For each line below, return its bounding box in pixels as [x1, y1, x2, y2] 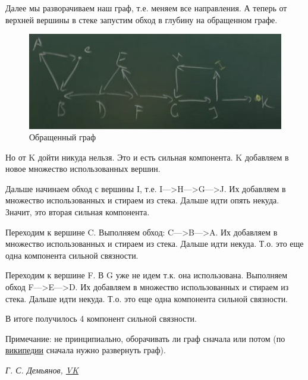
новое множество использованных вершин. [5, 162, 161, 175]
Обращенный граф [29, 131, 96, 143]
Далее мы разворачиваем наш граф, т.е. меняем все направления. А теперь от [5, 2, 287, 14]
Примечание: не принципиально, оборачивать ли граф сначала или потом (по [5, 332, 285, 344]
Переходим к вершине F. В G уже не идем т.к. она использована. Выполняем [5, 269, 288, 281]
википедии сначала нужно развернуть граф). [5, 344, 166, 356]
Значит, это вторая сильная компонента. [5, 206, 150, 218]
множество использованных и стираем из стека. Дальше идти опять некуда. [5, 194, 279, 206]
